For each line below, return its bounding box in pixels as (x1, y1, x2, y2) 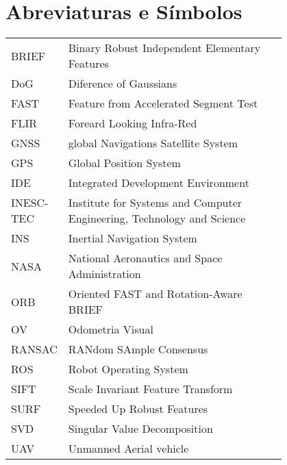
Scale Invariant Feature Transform (68, 381, 233, 397)
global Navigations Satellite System (68, 135, 238, 151)
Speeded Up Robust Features (68, 401, 208, 417)
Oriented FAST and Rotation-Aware (68, 286, 242, 302)
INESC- (11, 194, 49, 211)
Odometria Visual (68, 321, 153, 338)
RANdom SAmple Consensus (68, 341, 208, 357)
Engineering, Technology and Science (68, 210, 246, 227)
